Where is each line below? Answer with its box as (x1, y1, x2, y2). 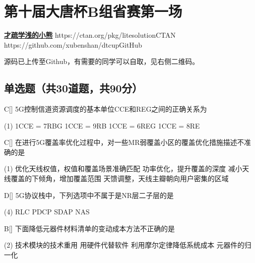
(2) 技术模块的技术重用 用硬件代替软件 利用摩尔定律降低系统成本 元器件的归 (4, 240, 252, 250)
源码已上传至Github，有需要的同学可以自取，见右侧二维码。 (4, 56, 199, 66)
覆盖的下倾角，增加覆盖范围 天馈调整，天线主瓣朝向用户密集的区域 (10, 173, 229, 184)
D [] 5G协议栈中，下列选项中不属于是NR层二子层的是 (4, 190, 174, 200)
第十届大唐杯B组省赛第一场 (4, 1, 182, 21)
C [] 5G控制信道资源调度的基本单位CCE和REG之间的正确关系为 (4, 104, 207, 114)
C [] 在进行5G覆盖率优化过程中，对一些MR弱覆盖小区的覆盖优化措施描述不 (4, 137, 244, 147)
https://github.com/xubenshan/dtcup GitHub (4, 39, 142, 50)
